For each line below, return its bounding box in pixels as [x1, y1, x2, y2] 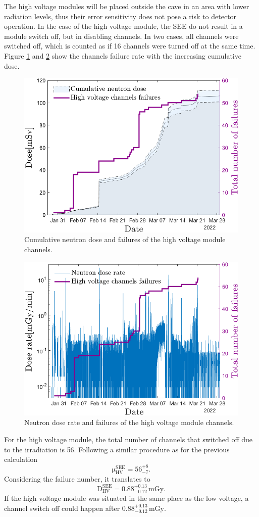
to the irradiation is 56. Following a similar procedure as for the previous [4, 444, 230, 454]
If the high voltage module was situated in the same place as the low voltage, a [4, 493, 249, 503]
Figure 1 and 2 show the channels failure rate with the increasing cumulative [4, 50, 241, 61]
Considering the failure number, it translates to [4, 474, 150, 484]
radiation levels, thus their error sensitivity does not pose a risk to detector [4, 11, 237, 21]
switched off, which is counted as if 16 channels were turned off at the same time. [4, 40, 255, 51]
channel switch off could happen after [4, 502, 120, 513]
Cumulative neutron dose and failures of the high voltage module [24, 234, 226, 245]
